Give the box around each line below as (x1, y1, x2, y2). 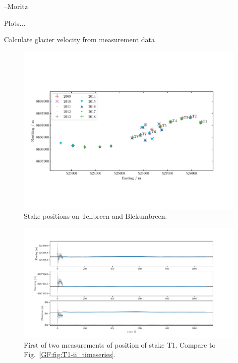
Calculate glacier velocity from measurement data (4, 34, 155, 45)
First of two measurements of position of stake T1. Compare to (24, 339, 216, 350)
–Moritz (4, 1, 28, 11)
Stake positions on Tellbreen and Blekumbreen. (24, 211, 167, 221)
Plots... (4, 17, 26, 28)
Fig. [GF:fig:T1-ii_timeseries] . (24, 349, 116, 360)
